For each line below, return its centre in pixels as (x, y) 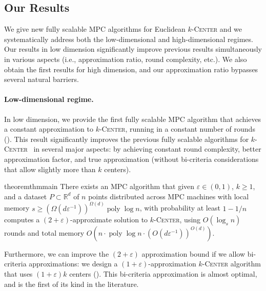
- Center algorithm (232, 264)
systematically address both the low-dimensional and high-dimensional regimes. (129, 39)
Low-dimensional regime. (49, 99)
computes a (22, 219)
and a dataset (26, 196)
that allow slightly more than (50, 169)
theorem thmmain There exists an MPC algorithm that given (99, 186)
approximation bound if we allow (193, 253)
